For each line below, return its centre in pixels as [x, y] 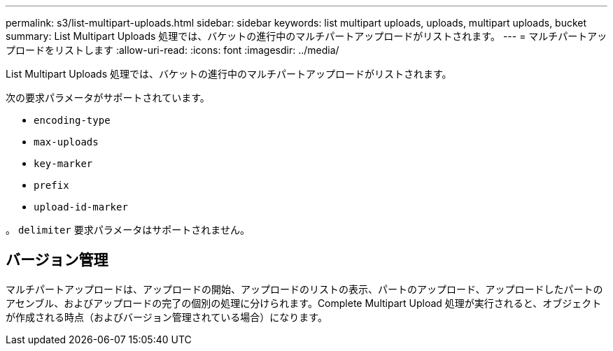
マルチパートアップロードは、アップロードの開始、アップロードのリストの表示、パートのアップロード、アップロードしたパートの [304, 289]
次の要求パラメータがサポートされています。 [108, 98]
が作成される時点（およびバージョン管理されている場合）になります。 [167, 317]
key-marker [63, 164]
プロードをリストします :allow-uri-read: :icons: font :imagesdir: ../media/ [172, 50]
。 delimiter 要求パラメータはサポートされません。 [128, 230]
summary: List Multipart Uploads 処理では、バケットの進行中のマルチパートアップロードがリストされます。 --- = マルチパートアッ [306, 36]
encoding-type [72, 120]
